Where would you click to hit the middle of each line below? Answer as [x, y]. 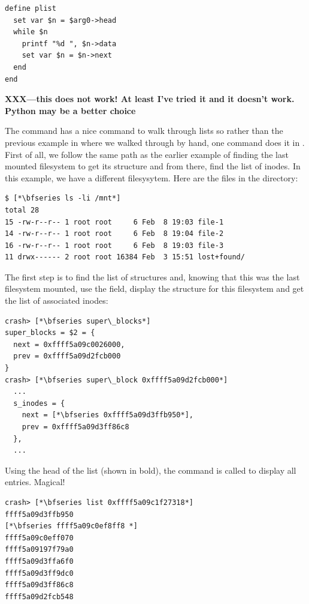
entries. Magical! [35, 482]
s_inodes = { [39, 403]
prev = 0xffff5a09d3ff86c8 [75, 427]
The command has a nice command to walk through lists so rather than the [144, 131]
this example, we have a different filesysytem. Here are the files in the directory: [152, 177]
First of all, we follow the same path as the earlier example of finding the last [147, 154]
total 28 [22, 210]
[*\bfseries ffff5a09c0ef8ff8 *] [71, 526]
